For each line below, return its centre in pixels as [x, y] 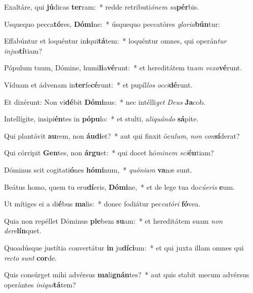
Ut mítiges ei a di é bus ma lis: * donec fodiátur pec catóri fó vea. [102, 204]
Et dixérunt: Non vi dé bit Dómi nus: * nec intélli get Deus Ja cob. [105, 101]
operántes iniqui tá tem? [40, 284]
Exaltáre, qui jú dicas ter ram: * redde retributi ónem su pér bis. [102, 7]
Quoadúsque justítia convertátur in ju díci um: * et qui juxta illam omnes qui [124, 247]
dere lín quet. [23, 231]
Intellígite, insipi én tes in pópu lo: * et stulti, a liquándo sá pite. [101, 119]
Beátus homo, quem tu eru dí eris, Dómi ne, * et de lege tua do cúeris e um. [119, 186]
